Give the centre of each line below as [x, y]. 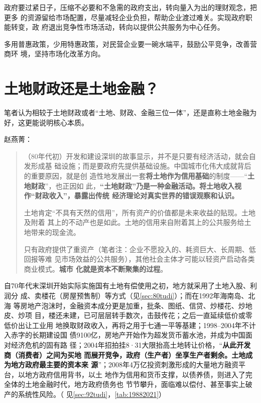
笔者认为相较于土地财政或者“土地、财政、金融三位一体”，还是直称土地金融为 [130, 112]
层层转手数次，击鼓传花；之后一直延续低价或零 [175, 315]
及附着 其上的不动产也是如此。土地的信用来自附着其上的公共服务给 [134, 222]
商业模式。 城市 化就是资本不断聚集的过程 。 [96, 268]
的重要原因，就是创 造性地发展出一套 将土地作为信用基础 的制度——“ [136, 176]
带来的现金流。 [55, 232]
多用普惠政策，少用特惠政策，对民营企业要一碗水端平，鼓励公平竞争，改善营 [130, 44]
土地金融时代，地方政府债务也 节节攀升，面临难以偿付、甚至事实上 [135, 384]
